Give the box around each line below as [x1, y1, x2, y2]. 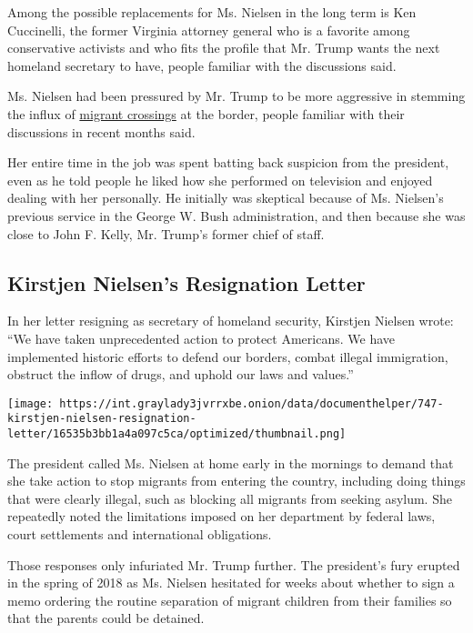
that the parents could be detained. [7, 608, 205, 628]
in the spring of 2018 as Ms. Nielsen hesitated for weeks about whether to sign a [7, 573, 455, 592]
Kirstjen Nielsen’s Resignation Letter [7, 268, 366, 296]
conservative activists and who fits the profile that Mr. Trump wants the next [7, 38, 440, 57]
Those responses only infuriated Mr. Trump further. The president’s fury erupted [7, 555, 460, 574]
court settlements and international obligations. [7, 525, 272, 544]
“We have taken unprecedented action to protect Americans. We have [7, 328, 395, 347]
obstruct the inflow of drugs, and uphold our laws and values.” [7, 365, 354, 384]
